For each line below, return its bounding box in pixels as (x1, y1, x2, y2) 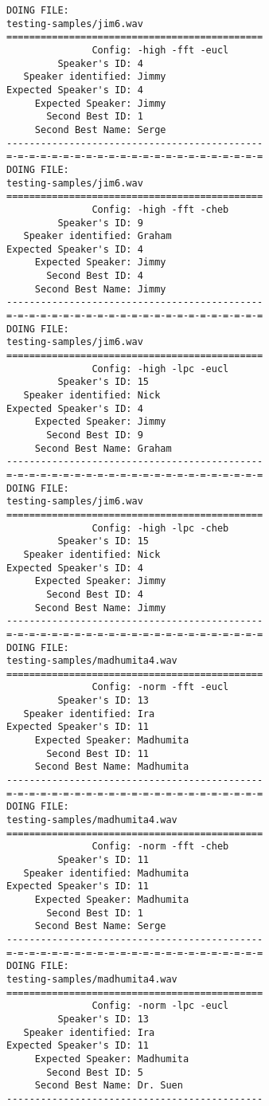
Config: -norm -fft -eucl (92, 681, 229, 693)
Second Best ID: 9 (46, 429, 143, 441)
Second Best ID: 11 (46, 747, 149, 759)
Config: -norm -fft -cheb (92, 841, 229, 853)
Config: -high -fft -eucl (92, 44, 229, 56)
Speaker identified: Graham (23, 230, 172, 242)
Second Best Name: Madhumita (34, 761, 189, 773)
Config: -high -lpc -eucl (92, 363, 229, 375)
